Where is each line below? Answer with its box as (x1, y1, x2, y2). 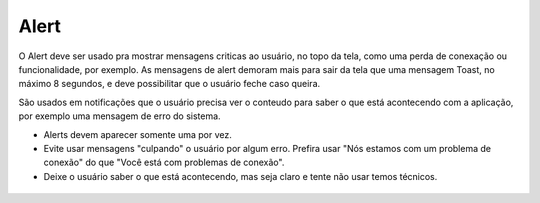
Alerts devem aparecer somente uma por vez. (43, 128, 232, 140)
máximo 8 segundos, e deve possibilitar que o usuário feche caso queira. (18, 78, 321, 90)
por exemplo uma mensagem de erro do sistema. (18, 110, 221, 122)
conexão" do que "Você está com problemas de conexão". (43, 156, 285, 169)
